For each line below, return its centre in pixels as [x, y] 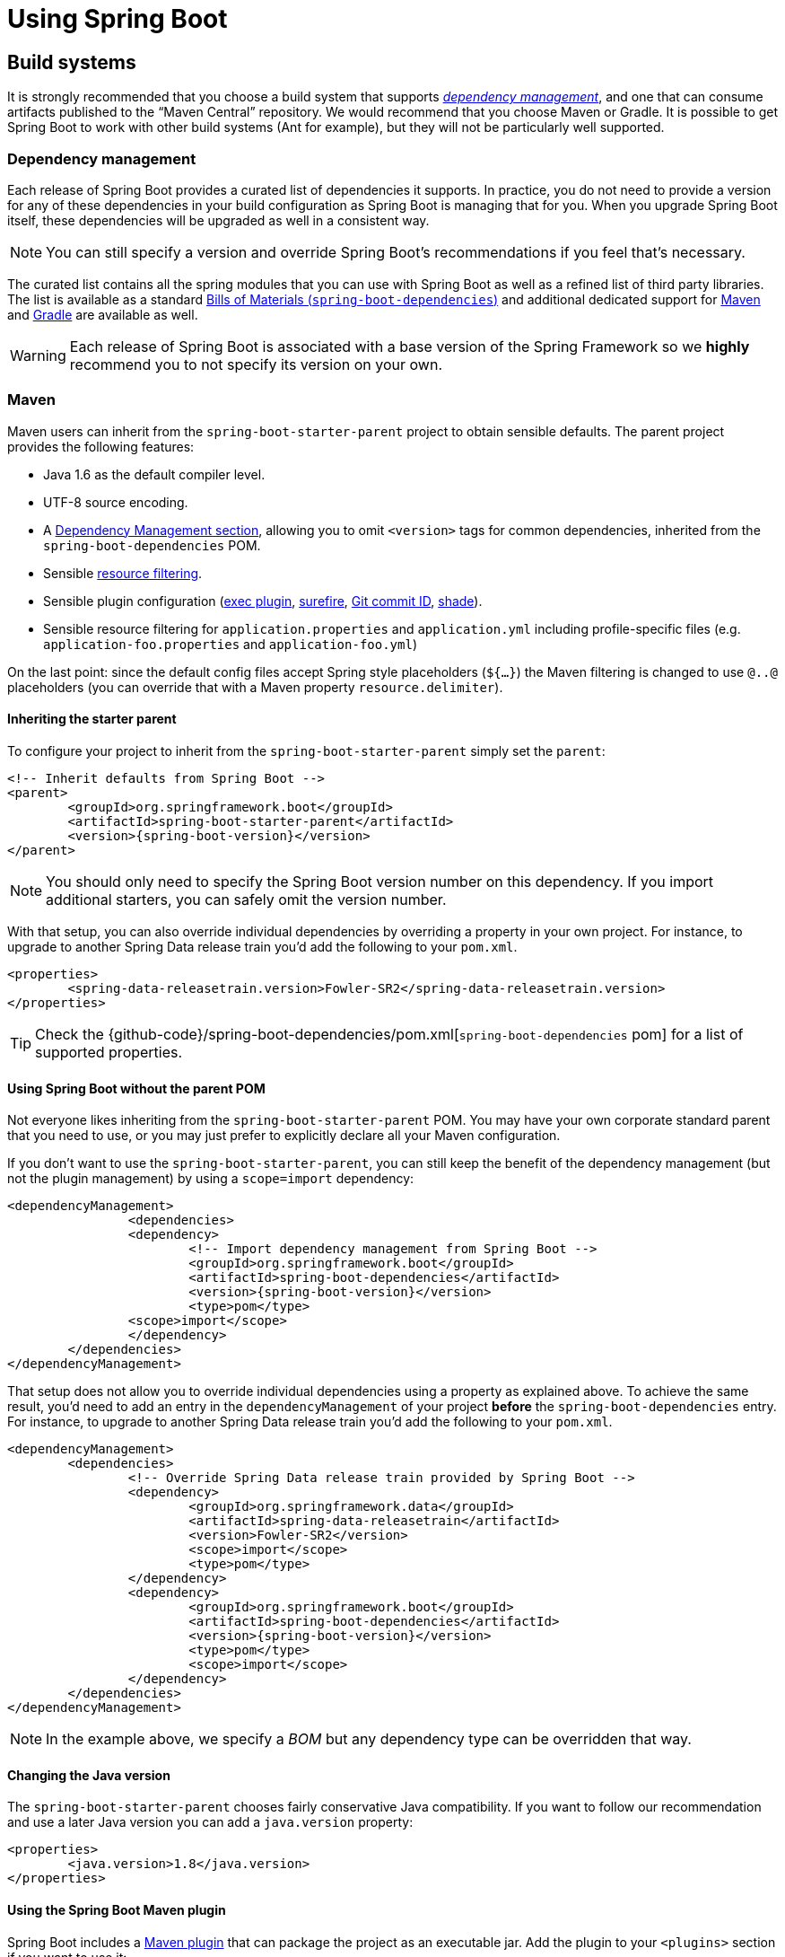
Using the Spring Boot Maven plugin [117, 1909]
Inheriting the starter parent [92, 719]
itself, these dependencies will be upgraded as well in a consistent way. [218, 220]
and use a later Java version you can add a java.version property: [210, 1822]
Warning [38, 355]
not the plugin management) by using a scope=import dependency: [211, 1179]
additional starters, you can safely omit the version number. [246, 899]
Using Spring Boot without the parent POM [136, 1088]
